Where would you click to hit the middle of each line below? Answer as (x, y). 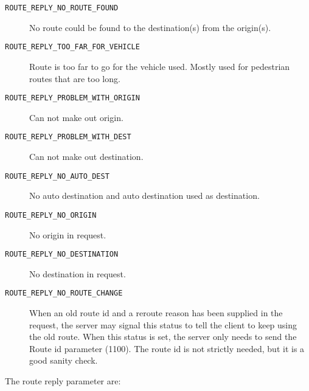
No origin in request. (68, 234)
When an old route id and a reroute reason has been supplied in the (156, 313)
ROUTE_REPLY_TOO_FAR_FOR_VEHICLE (72, 47)
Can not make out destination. (86, 156)
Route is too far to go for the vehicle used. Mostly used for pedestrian (160, 66)
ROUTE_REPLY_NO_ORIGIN (51, 215)
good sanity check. (64, 360)
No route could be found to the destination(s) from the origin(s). (150, 27)
